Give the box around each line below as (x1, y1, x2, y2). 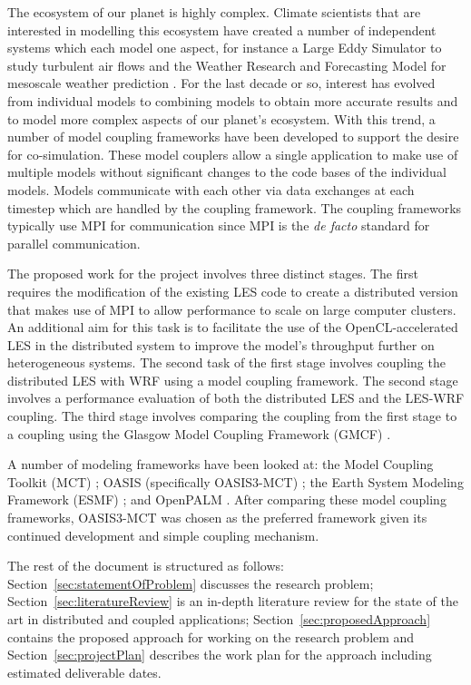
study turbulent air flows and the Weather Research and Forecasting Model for (7, 55, 446, 74)
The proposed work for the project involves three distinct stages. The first (7, 264, 418, 283)
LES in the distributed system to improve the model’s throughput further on (7, 335, 435, 354)
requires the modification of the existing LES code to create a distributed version (7, 281, 458, 300)
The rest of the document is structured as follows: (7, 556, 284, 575)
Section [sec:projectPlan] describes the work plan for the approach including (7, 645, 432, 664)
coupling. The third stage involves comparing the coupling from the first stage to (7, 406, 457, 426)
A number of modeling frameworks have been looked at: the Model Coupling (7, 455, 434, 474)
